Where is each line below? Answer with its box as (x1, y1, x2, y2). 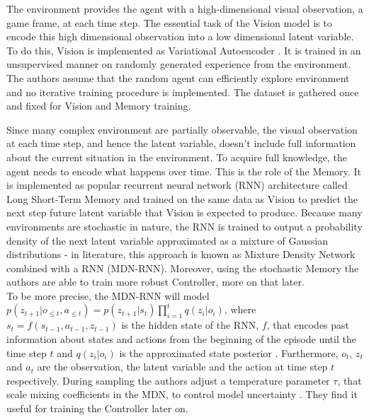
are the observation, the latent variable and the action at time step (37, 359, 328, 374)
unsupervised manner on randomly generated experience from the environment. (6, 57, 351, 71)
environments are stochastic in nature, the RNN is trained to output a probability (6, 218, 363, 233)
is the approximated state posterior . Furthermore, (119, 345, 339, 360)
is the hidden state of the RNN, (121, 317, 259, 332)
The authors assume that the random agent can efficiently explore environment (6, 70, 350, 85)
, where (224, 302, 256, 317)
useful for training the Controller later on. (6, 401, 188, 416)
